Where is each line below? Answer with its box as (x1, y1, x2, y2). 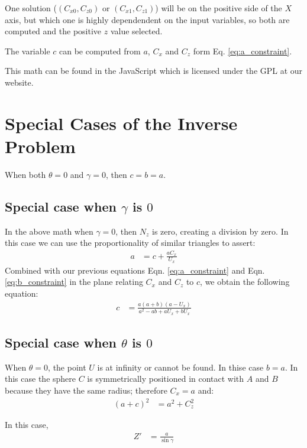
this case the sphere (5, 372, 76, 385)
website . (5, 76, 34, 88)
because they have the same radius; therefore (5, 384, 167, 396)
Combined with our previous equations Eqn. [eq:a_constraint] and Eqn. (5, 264, 265, 276)
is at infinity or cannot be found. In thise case (97, 361, 264, 373)
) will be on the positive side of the (155, 2, 282, 14)
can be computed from (59, 44, 141, 57)
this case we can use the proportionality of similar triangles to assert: (5, 236, 256, 249)
